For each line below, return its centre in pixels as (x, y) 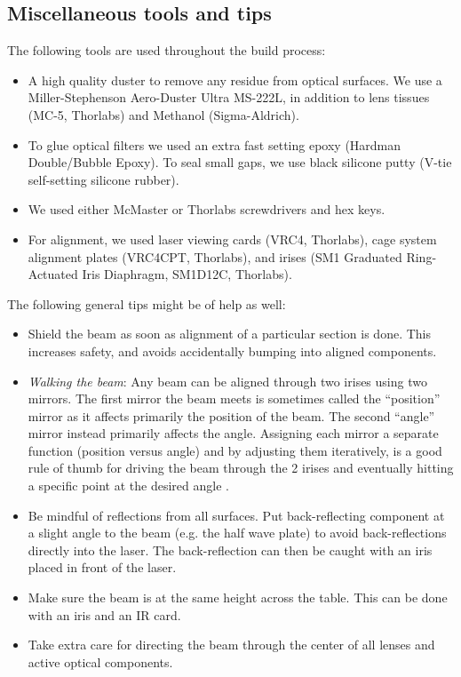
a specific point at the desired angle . (128, 486)
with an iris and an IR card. (104, 614)
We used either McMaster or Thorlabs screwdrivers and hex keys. (207, 209)
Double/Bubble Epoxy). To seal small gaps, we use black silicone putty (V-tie (240, 162)
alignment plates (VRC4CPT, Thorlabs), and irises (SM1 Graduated (215, 256)
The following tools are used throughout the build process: (167, 50)
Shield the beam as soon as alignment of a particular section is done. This (229, 334)
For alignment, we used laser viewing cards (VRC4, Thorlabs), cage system (232, 239)
